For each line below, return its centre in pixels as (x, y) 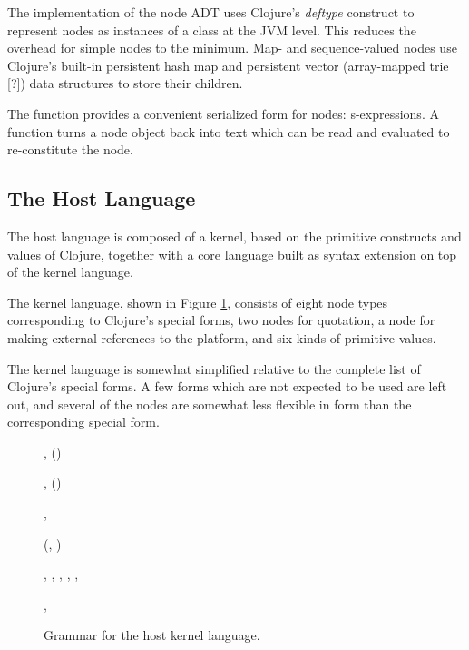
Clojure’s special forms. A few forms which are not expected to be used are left (227, 386)
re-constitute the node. (70, 149)
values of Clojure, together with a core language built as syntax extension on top (232, 254)
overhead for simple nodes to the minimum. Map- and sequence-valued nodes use (232, 48)
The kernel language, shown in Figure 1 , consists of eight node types (198, 302)
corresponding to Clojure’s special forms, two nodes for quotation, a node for (221, 320)
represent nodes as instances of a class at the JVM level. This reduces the (212, 30)
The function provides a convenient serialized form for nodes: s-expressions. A (223, 113)
